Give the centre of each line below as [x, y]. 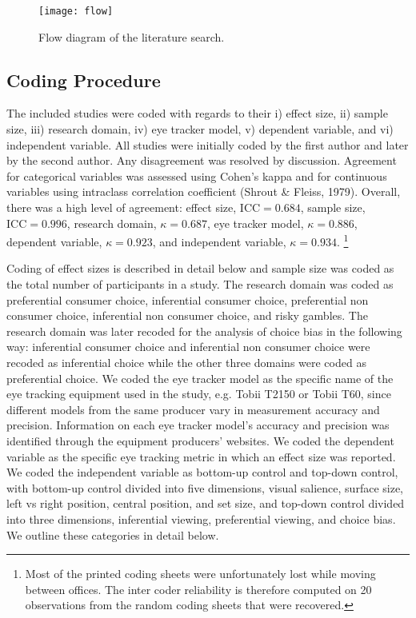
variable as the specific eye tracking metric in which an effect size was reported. [201, 456]
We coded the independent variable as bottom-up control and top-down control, [202, 472]
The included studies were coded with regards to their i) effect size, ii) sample [197, 113]
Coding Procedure [84, 80]
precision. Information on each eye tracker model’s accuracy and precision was [198, 425]
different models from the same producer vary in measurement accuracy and [193, 409]
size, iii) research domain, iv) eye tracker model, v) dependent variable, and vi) [200, 129]
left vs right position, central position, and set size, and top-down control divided [206, 503]
